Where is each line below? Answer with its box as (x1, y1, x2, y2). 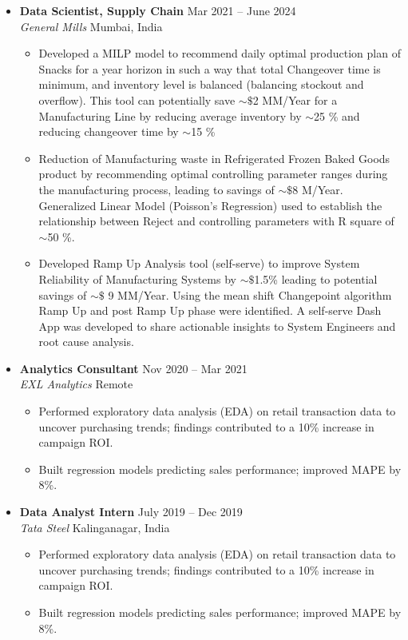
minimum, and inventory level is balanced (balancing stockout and (38, 76, 364, 93)
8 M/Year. (292, 181, 343, 197)
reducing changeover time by (38, 123, 179, 140)
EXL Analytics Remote (19, 376, 133, 392)
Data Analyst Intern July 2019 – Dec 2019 (19, 503, 243, 520)
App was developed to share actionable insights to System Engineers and (38, 317, 396, 334)
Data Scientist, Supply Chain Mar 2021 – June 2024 (19, 2, 296, 18)
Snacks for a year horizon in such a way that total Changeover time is (38, 60, 381, 77)
